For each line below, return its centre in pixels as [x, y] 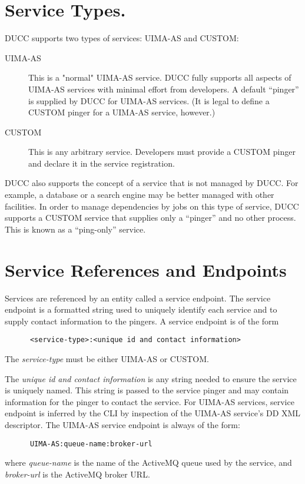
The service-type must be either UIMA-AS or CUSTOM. [107, 359]
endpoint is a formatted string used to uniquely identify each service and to [141, 309]
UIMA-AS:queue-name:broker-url [91, 444]
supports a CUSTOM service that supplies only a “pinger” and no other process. [150, 218]
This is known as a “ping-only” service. [75, 229]
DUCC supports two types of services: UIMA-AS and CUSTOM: [122, 38]
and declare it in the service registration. [102, 163]
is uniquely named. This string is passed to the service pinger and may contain [147, 390]
